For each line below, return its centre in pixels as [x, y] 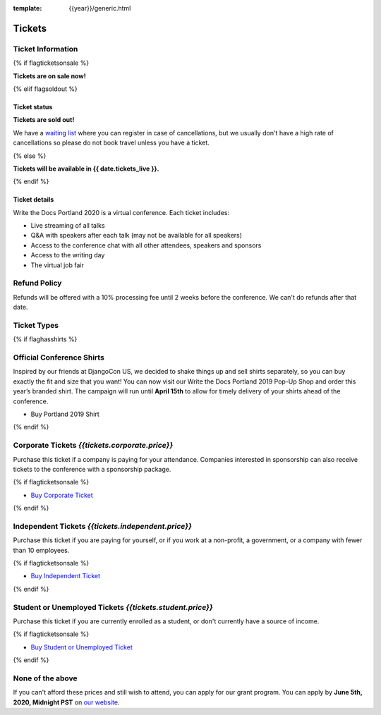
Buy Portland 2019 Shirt [65, 414]
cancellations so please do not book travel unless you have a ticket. [111, 143]
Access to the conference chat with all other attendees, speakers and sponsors [146, 245]
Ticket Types [36, 325]
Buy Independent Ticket [66, 576]
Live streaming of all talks [68, 226]
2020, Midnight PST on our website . [66, 702]
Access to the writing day [68, 255]
